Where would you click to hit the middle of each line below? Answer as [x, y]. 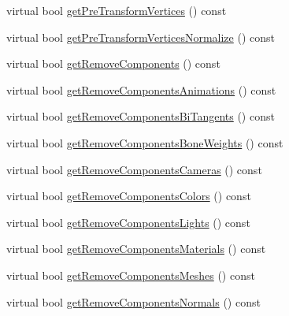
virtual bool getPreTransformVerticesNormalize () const [141, 37]
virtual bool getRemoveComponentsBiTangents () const [141, 116]
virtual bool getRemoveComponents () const [113, 63]
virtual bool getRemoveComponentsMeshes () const [131, 275]
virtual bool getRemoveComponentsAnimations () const [141, 89]
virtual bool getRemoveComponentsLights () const [128, 222]
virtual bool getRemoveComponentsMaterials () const [136, 249]
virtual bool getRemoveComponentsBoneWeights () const [145, 142]
